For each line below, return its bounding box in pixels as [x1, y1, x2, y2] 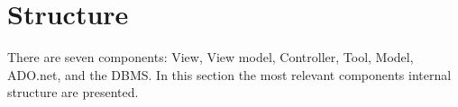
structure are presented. [7, 83, 139, 102]
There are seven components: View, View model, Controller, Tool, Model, [7, 48, 414, 67]
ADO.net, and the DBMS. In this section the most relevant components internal [7, 65, 452, 84]
